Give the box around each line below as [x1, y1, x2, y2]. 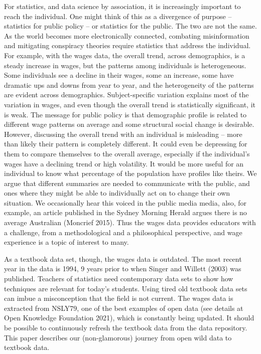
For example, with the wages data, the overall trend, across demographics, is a [4, 50, 245, 60]
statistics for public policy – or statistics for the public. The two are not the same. [4, 21, 257, 31]
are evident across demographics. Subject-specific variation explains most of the [4, 89, 249, 100]
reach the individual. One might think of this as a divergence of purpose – [4, 11, 232, 21]
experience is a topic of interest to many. [4, 237, 129, 247]
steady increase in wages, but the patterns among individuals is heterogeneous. [4, 60, 246, 70]
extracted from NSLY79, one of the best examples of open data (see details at [4, 302, 243, 313]
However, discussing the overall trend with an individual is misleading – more [4, 128, 242, 139]
